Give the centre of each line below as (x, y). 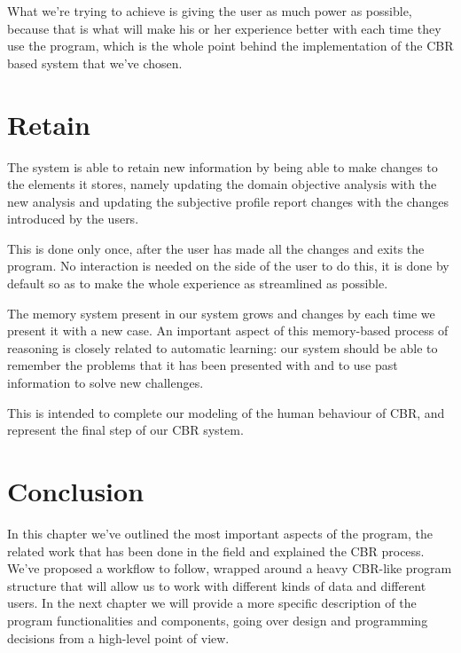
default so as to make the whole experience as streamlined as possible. (198, 283)
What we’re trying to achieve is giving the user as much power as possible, (210, 11)
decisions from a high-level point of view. (118, 637)
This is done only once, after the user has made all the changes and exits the (216, 248)
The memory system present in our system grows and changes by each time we (221, 313)
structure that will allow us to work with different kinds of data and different (217, 585)
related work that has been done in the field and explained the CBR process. (216, 551)
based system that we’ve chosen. (95, 63)
